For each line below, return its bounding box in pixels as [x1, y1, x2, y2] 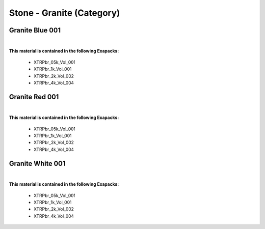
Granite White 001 [9, 159, 66, 168]
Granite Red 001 [9, 92, 59, 101]
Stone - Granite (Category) [9, 7, 120, 18]
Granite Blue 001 [9, 26, 61, 34]
